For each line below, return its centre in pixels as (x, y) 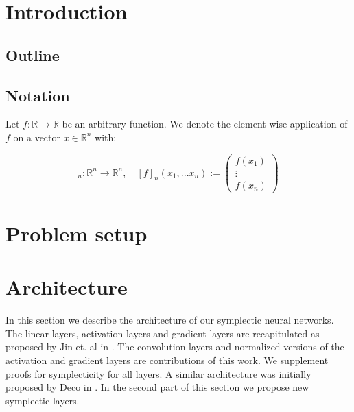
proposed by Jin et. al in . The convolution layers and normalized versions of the (175, 347)
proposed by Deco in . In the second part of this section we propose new (157, 387)
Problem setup (76, 233)
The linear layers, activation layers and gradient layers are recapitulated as (163, 333)
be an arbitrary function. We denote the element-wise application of (205, 124)
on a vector (37, 137)
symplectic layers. (43, 400)
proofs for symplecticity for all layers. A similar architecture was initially (158, 373)
